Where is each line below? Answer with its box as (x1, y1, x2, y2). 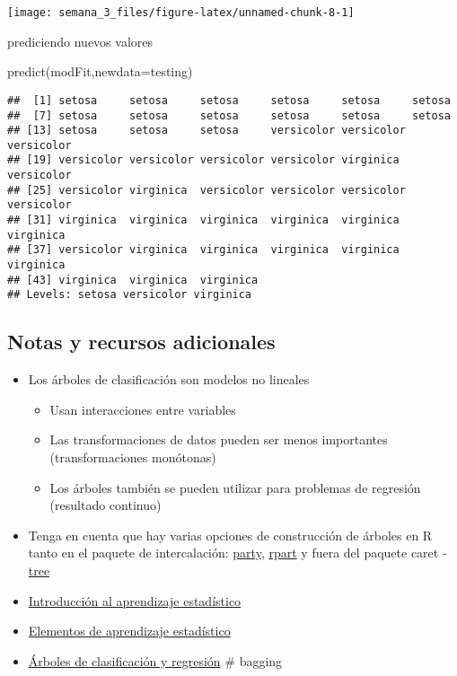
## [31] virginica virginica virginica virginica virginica (7, 214, 400, 227)
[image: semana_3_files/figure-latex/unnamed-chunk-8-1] (7, 6, 355, 19)
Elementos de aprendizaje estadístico (28, 621, 231, 640)
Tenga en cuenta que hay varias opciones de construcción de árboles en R (28, 525, 433, 544)
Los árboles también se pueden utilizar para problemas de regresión (49, 478, 421, 496)
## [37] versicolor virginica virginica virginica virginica (7, 243, 400, 257)
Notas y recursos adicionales (7, 328, 276, 356)
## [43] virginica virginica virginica (7, 273, 259, 286)
